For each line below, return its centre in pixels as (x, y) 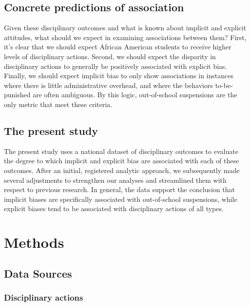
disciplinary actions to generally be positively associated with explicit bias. (115, 66)
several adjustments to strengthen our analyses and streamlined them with (115, 180)
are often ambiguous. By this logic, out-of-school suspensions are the (135, 95)
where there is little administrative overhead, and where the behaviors (109, 85)
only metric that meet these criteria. (58, 104)
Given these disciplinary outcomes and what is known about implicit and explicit (125, 28)
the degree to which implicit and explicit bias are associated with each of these (122, 161)
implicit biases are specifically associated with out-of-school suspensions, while (121, 199)
